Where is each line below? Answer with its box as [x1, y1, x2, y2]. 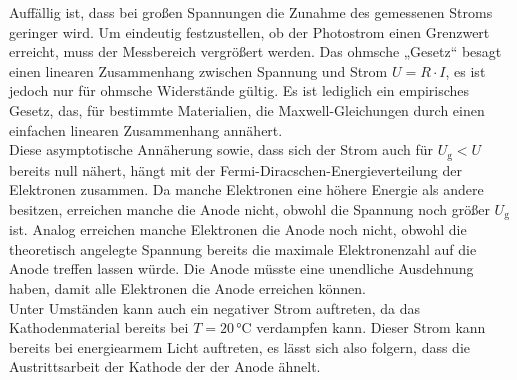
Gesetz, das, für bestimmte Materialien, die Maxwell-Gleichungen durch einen [9, 99, 485, 120]
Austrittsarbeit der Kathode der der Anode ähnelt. [9, 356, 321, 377]
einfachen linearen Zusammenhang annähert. [9, 119, 283, 140]
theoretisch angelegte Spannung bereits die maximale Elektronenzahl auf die [9, 238, 477, 259]
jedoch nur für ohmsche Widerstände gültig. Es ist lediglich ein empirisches [9, 80, 470, 101]
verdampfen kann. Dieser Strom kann [256, 317, 486, 338]
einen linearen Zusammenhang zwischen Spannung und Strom [9, 60, 388, 81]
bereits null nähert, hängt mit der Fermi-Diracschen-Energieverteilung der [9, 159, 462, 180]
